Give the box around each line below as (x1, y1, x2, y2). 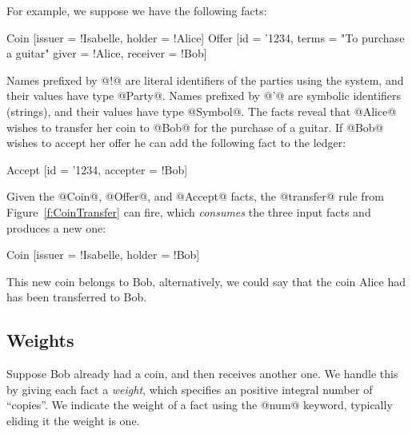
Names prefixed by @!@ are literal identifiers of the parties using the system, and (6, 71, 404, 88)
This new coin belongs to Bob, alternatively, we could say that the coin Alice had (6, 273, 406, 289)
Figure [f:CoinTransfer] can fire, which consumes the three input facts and (6, 203, 371, 220)
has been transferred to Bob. (6, 289, 147, 305)
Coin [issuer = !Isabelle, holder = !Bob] (6, 246, 200, 263)
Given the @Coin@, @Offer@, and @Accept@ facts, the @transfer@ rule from (6, 188, 384, 205)
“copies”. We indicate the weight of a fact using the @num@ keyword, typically (6, 396, 393, 413)
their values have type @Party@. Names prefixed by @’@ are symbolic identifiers (6, 87, 402, 104)
